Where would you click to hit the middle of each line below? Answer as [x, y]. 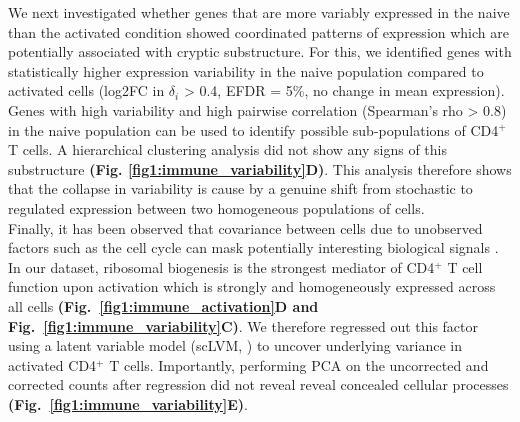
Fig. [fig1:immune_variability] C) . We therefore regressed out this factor [243, 325]
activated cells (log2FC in [86, 90]
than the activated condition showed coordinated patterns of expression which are [258, 31]
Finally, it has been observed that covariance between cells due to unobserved [245, 227]
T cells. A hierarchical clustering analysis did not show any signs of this [227, 149]
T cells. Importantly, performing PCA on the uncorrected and [299, 364]
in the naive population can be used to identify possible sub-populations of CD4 [253, 129]
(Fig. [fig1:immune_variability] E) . [128, 403]
